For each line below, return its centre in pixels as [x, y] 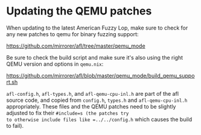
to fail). [15, 125]
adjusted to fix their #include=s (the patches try [68, 113]
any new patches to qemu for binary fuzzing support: [72, 34]
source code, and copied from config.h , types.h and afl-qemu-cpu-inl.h [97, 100]
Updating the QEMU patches [79, 11]
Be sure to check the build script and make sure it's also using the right [94, 57]
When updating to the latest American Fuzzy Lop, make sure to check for [97, 28]
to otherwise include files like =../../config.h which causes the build [99, 119]
